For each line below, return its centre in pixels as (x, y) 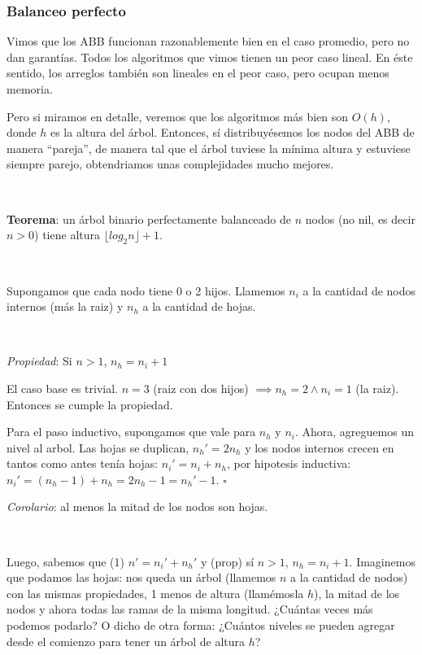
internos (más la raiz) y (65, 306)
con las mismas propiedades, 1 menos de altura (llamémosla (155, 593)
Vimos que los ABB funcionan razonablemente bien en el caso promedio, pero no (208, 41)
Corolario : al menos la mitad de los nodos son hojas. (137, 507)
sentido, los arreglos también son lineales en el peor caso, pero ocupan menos (198, 73)
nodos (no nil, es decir (360, 218)
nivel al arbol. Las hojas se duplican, (98, 447)
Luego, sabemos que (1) (65, 561)
